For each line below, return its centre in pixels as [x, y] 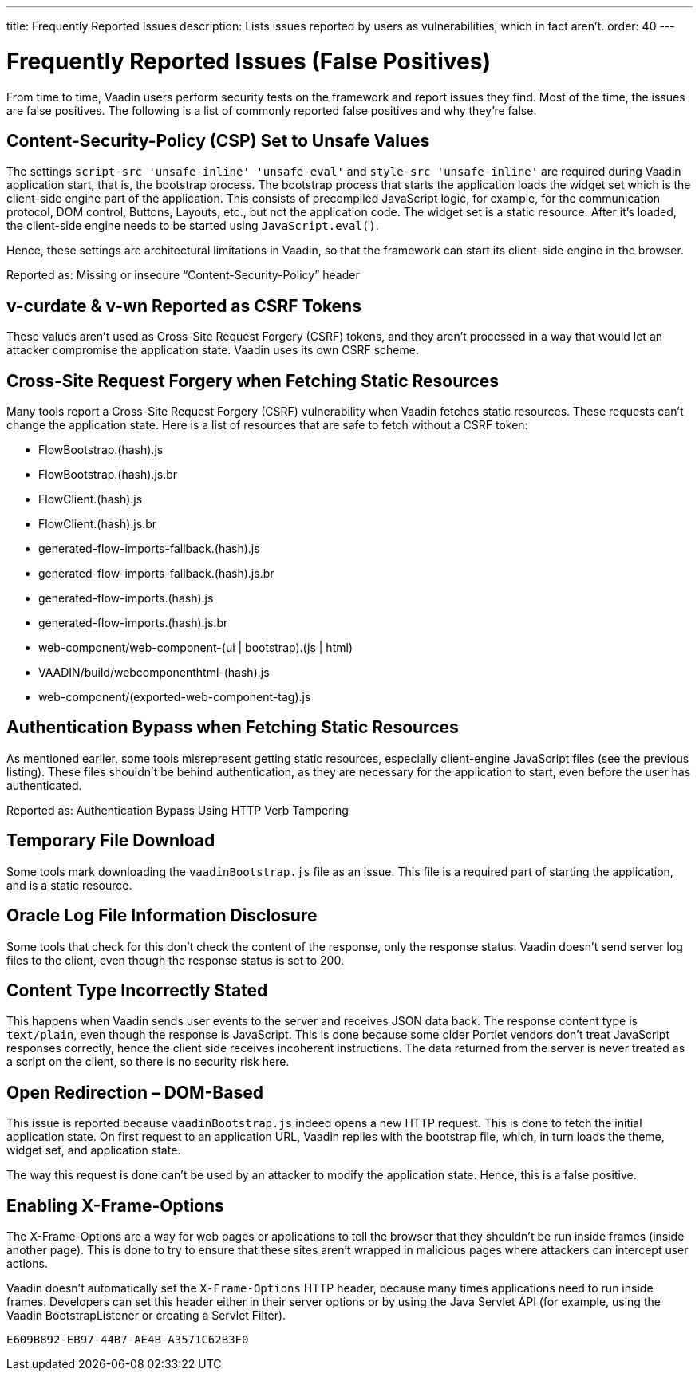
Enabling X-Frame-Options [115, 1205]
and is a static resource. [69, 885]
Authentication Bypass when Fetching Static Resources [233, 728]
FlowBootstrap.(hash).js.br [108, 475]
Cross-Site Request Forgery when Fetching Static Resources [253, 381]
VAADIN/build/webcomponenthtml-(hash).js [154, 673]
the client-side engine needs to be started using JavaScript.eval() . [193, 226]
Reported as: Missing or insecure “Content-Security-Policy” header [183, 275]
